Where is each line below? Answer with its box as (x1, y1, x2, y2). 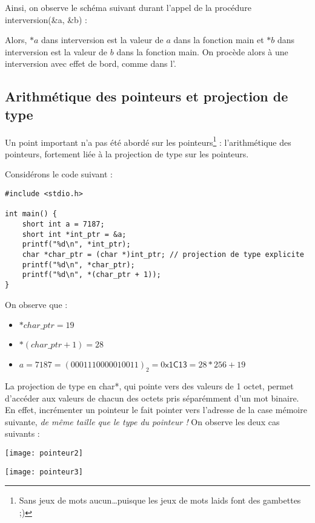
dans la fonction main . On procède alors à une (116, 45, 288, 58)
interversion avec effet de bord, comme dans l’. (5, 57, 176, 70)
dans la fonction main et (173, 33, 264, 46)
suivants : (5, 427, 40, 440)
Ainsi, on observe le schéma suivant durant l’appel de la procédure (5, 1, 251, 13)
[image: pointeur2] (5, 448, 83, 457)
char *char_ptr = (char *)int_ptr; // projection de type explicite (22, 250, 304, 259)
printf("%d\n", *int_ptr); (22, 240, 131, 249)
